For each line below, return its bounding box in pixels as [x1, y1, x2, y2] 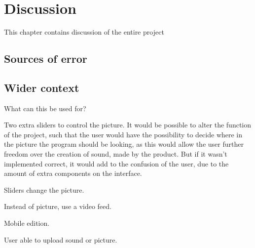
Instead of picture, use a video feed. [4, 201, 111, 211]
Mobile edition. [4, 218, 50, 228]
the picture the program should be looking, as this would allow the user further [4, 139, 244, 149]
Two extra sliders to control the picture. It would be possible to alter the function [4, 120, 252, 130]
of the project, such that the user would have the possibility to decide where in [4, 129, 243, 139]
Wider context [4, 80, 79, 95]
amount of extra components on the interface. [4, 168, 142, 178]
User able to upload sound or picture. [4, 234, 117, 245]
